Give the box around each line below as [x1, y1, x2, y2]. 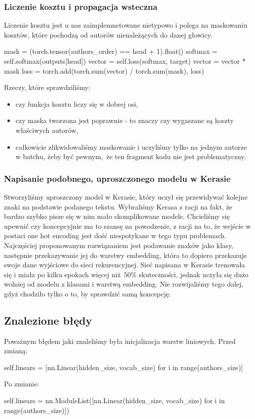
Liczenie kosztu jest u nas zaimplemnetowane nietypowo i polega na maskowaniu [4, 20, 248, 30]
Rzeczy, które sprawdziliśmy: [4, 82, 91, 92]
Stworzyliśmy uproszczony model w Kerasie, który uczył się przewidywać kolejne [4, 191, 248, 202]
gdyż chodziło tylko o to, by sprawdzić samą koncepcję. [4, 288, 171, 298]
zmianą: [4, 345, 28, 356]
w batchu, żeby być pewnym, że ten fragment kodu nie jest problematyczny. [15, 151, 246, 162]
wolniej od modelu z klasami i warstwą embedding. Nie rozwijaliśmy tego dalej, [4, 279, 244, 289]
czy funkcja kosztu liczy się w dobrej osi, [15, 98, 138, 109]
